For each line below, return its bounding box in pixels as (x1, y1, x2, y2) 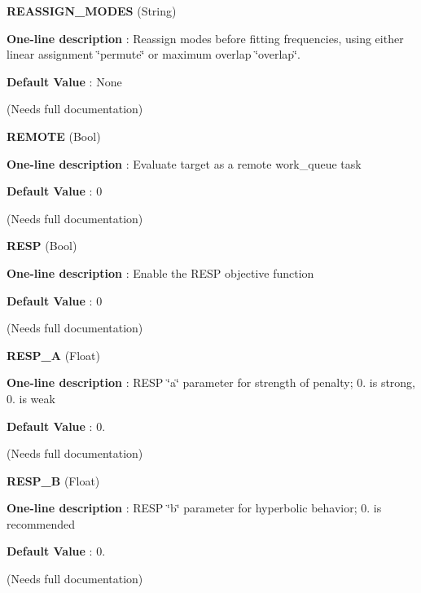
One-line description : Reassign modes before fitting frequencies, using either (7, 29, 404, 46)
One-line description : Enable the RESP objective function (7, 264, 314, 281)
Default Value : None (7, 72, 122, 90)
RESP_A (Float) (7, 346, 100, 363)
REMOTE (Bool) (7, 127, 101, 144)
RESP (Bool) (7, 237, 77, 254)
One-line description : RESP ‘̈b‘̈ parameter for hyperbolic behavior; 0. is (7, 499, 382, 516)
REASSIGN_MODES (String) (7, 2, 177, 19)
